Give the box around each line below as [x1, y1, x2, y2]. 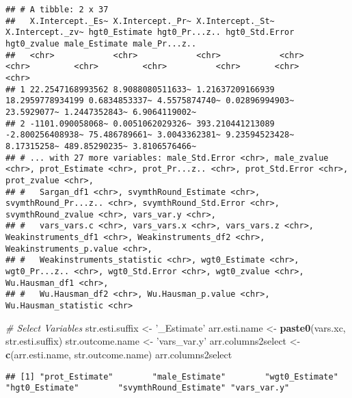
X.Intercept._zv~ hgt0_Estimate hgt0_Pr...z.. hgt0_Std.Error [5, 27, 295, 38]
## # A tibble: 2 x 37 [5, 5, 109, 14]
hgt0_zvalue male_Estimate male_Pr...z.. [5, 38, 197, 49]
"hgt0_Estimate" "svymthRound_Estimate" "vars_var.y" [5, 383, 290, 393]
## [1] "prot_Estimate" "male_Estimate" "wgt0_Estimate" [5, 371, 338, 382]
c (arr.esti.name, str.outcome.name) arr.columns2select [5, 347, 232, 361]
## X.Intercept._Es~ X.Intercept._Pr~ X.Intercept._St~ [5, 16, 275, 26]
